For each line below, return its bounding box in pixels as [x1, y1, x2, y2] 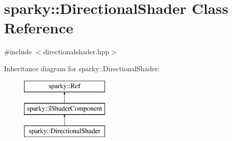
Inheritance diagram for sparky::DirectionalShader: [4, 63, 160, 73]
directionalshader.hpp [43, 46, 109, 57]
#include [4, 46, 32, 57]
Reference [4, 17, 73, 38]
